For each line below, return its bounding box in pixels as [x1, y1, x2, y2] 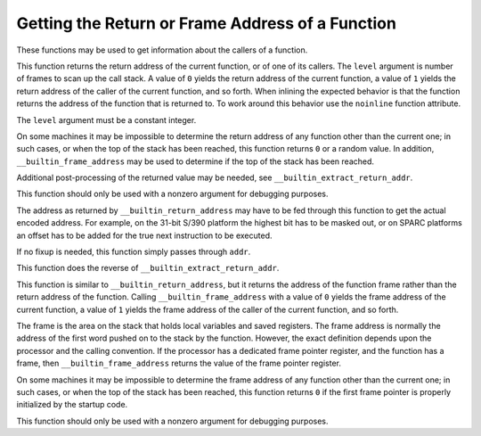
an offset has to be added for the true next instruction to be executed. [16, 230, 273, 241]
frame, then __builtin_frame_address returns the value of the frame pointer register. [16, 358, 342, 369]
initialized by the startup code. [16, 399, 128, 410]
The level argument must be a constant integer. [16, 114, 197, 125]
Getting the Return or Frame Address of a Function [16, 13, 396, 33]
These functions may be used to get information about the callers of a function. [16, 45, 308, 55]
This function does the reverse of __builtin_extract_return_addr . [16, 263, 280, 274]
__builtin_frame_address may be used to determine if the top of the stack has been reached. [16, 156, 374, 167]
